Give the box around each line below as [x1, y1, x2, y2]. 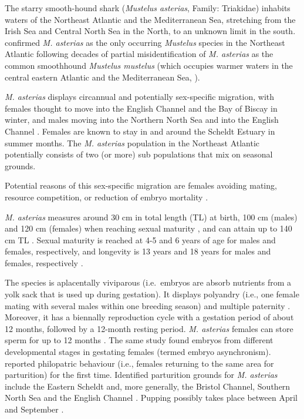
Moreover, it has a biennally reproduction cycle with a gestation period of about [5, 311, 294, 323]
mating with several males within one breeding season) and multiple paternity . [5, 299, 291, 311]
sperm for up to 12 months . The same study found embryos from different [5, 334, 273, 346]
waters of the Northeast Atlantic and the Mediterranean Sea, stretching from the [5, 13, 296, 25]
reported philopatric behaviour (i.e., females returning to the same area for [5, 357, 274, 369]
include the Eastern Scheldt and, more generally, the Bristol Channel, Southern [5, 380, 291, 392]
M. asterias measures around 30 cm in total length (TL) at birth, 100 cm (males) [5, 210, 298, 223]
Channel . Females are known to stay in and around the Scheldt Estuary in [5, 125, 275, 137]
